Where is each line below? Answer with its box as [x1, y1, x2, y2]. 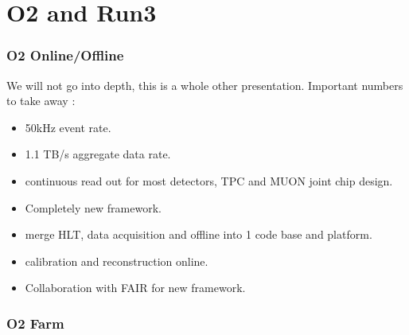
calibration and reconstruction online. [25, 252, 208, 269]
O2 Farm [6, 313, 64, 333]
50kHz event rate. [25, 119, 111, 135]
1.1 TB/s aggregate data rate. [25, 146, 171, 162]
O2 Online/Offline [6, 45, 124, 65]
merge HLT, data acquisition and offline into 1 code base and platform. [25, 226, 372, 243]
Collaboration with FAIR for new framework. [25, 279, 246, 296]
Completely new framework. [25, 199, 162, 216]
